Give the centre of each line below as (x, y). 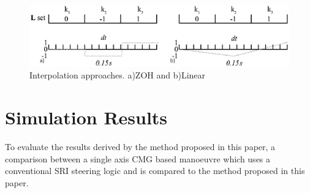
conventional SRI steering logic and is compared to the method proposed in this (155, 171)
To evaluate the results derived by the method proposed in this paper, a (140, 146)
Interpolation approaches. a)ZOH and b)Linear (118, 75)
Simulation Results (86, 117)
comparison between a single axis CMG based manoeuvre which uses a (138, 158)
